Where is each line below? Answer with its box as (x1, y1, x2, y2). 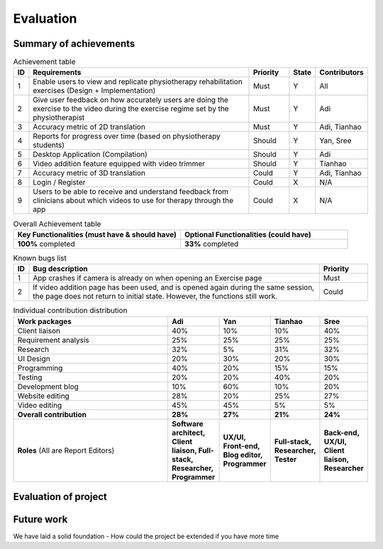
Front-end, (223, 440, 260, 450)
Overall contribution (17, 409, 87, 419)
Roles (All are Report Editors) (17, 445, 115, 455)
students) (33, 140, 65, 150)
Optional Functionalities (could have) (184, 229, 311, 239)
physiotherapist (33, 113, 85, 123)
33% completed (184, 238, 239, 248)
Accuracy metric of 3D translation (33, 168, 145, 178)
